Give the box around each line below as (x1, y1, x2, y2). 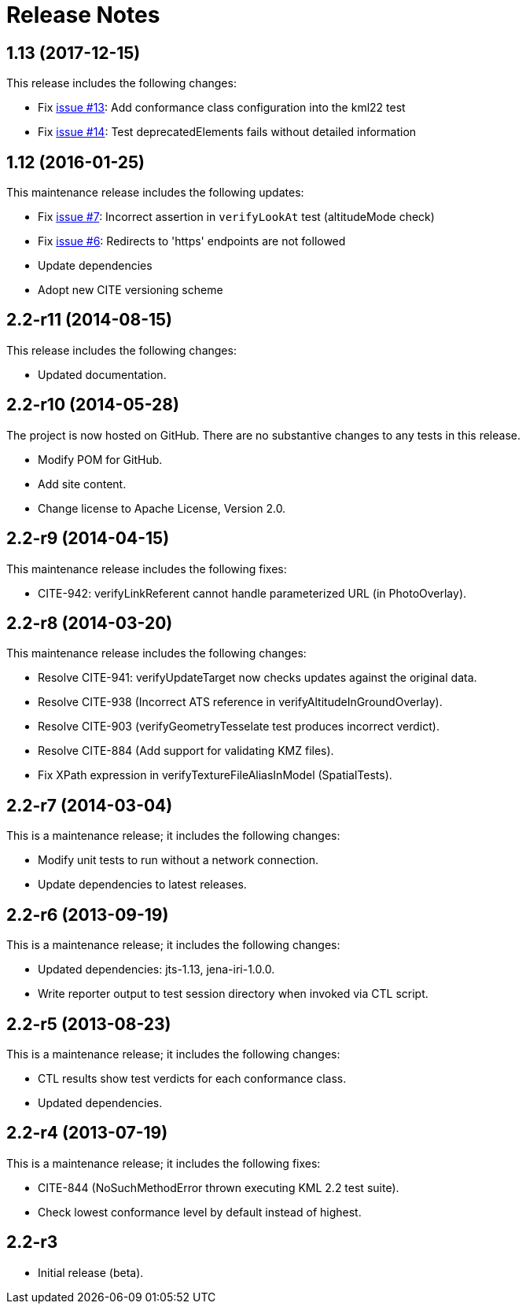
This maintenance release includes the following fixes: (6, 561, 287, 576)
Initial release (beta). (38, 1265, 144, 1279)
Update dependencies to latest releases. (38, 878, 247, 892)
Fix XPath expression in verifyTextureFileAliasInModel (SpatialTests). (38, 768, 392, 782)
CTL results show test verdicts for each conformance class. (38, 1071, 347, 1085)
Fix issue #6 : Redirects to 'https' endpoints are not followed (38, 234, 346, 248)
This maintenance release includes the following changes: (6, 646, 307, 661)
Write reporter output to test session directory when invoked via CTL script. (38, 987, 429, 1001)
